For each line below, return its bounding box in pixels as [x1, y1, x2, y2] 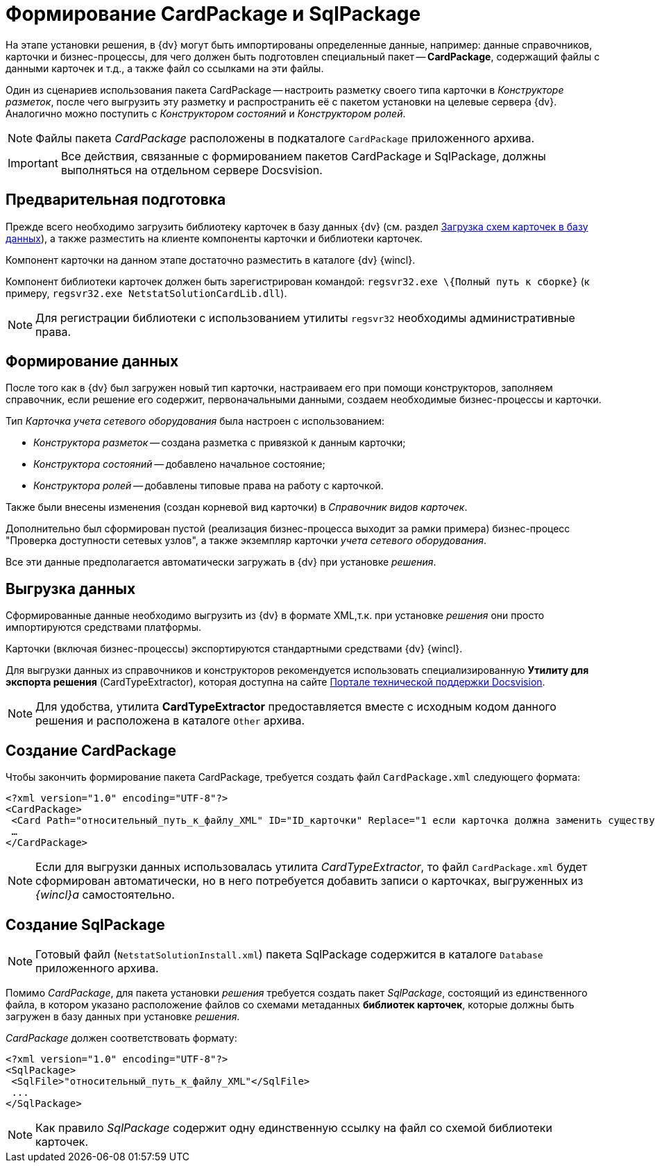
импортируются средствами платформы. [6, 621, 201, 634]
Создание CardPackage [6, 741, 177, 759]
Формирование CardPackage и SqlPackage [6, 2, 421, 26]
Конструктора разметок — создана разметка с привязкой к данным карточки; [33, 437, 406, 449]
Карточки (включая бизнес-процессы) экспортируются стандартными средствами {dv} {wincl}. [6, 643, 463, 655]
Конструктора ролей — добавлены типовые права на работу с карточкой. [33, 480, 384, 492]
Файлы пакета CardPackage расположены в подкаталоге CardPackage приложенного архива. [35, 130, 535, 145]
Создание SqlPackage [6, 915, 165, 933]
